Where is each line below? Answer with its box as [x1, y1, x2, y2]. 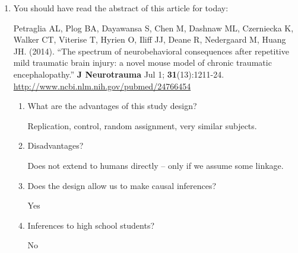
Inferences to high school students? [27, 219, 155, 231]
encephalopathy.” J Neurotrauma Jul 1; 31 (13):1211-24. [13, 68, 224, 80]
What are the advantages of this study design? [27, 100, 197, 112]
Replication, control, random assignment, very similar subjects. [27, 119, 257, 132]
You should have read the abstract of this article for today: [13, 2, 229, 14]
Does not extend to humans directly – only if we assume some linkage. [27, 159, 284, 171]
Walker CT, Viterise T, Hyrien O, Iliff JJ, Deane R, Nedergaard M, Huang [13, 33, 286, 46]
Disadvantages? [27, 139, 84, 152]
